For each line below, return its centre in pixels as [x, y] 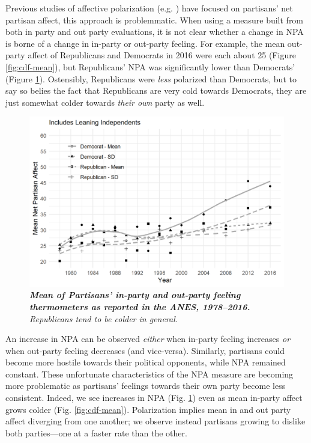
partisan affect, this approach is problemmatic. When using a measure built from [155, 20]
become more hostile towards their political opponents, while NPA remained [146, 362]
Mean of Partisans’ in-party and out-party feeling [135, 295]
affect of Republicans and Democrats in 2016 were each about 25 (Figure [162, 55]
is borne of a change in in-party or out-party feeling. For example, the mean [145, 43]
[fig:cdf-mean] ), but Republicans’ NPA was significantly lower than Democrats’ [150, 66]
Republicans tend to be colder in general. [104, 318]
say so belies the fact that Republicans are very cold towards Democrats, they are [156, 90]
